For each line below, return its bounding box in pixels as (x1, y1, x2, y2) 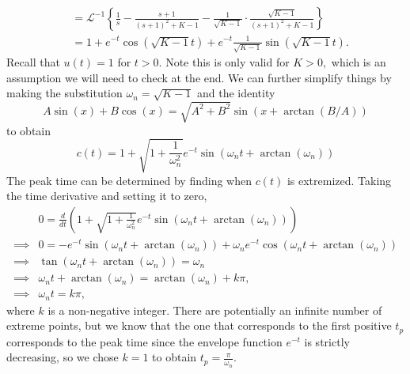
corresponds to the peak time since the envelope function (6, 333, 283, 349)
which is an (331, 54, 386, 70)
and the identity (196, 85, 275, 101)
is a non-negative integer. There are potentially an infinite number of (47, 301, 382, 318)
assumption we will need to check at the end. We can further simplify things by (6, 69, 392, 85)
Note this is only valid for (165, 54, 290, 70)
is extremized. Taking (287, 172, 392, 188)
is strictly (304, 333, 350, 349)
